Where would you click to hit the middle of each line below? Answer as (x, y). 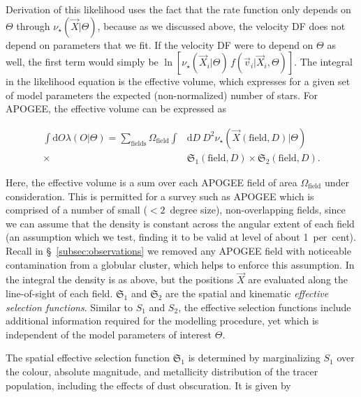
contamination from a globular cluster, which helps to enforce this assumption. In (180, 264)
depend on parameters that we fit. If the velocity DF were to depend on (160, 44)
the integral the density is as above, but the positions (120, 279)
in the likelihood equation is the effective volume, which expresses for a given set (178, 81)
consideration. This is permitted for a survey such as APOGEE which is (160, 196)
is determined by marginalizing (254, 358)
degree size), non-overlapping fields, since (258, 210)
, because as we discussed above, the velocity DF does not (221, 25)
